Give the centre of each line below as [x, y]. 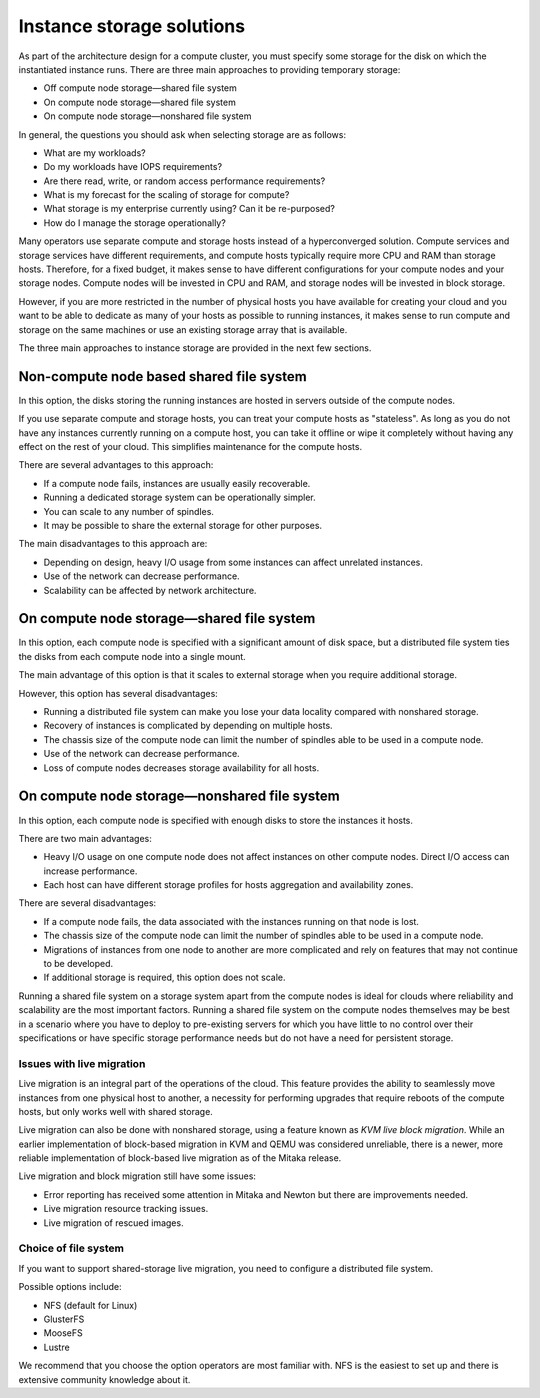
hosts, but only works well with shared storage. [116, 1111]
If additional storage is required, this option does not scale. [164, 977]
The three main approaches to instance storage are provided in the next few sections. [195, 347]
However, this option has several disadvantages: [118, 693]
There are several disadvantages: [87, 903]
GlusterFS [64, 1319]
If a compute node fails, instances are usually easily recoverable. [177, 483]
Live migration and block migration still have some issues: [137, 1176]
